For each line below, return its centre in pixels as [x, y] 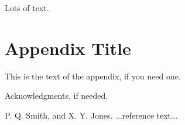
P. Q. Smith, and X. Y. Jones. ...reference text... [91, 115]
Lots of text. [27, 8]
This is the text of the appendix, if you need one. [93, 76]
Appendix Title [68, 48]
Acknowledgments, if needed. [56, 96]
